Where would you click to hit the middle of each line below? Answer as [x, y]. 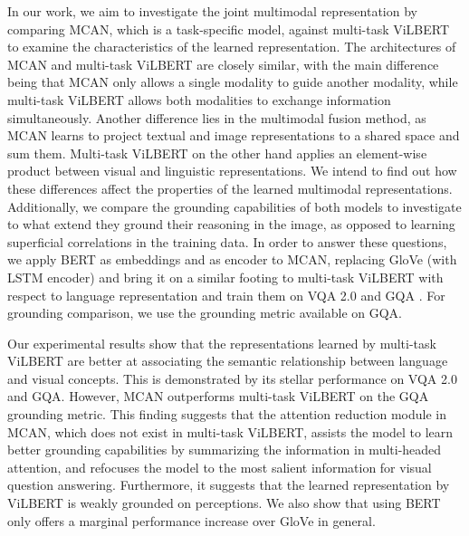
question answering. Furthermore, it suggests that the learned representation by [229, 485]
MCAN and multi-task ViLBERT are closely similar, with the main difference [223, 64]
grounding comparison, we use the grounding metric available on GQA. [205, 313]
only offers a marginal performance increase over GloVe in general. [191, 520]
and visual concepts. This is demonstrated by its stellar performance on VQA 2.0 [232, 378]
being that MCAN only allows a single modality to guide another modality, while [233, 82]
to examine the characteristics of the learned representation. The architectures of [232, 47]
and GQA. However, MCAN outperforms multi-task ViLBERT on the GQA [218, 396]
